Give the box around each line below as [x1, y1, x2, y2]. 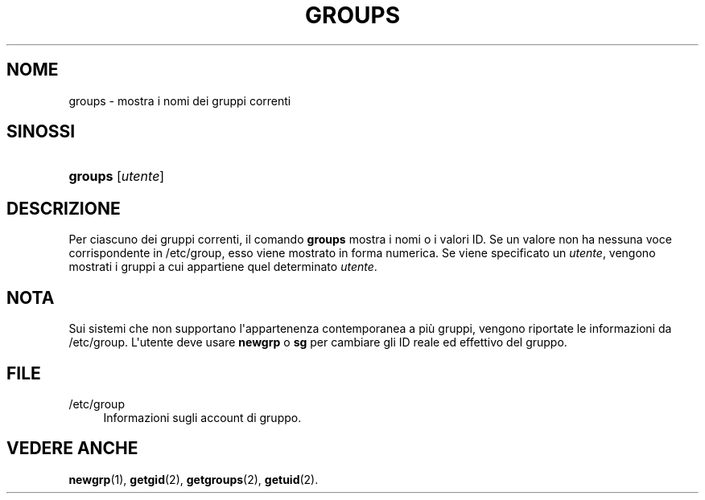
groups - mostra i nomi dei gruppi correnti [68, 93, 291, 108]
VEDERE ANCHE [6, 438, 138, 459]
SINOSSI [6, 121, 76, 142]
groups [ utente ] [68, 168, 165, 185]
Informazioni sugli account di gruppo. [103, 410, 302, 424]
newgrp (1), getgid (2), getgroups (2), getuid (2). [68, 472, 319, 486]
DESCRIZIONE [6, 198, 121, 219]
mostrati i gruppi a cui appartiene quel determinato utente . [68, 260, 377, 274]
